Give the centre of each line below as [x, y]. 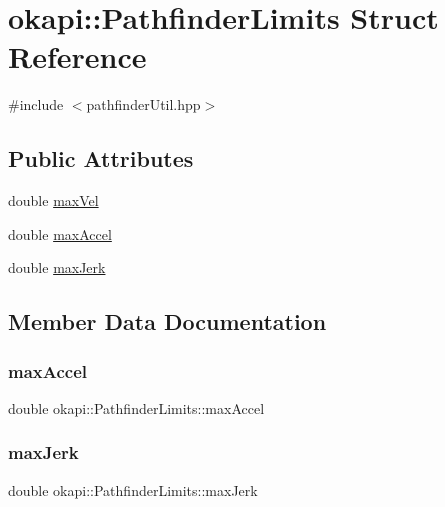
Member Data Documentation [167, 321]
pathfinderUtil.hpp [143, 104]
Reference [77, 56]
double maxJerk [57, 267]
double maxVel [53, 200]
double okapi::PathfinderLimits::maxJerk [133, 489]
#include [36, 104]
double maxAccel [60, 233]
